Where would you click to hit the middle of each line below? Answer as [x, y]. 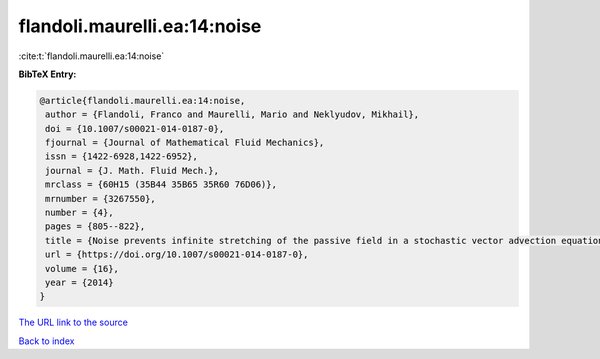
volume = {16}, [82, 268]
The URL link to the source [73, 322]
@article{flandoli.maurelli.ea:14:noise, [142, 100]
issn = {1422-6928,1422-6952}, [122, 156]
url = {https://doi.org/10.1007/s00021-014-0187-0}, [177, 254]
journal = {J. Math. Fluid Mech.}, [132, 170]
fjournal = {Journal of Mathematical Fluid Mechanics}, [185, 143]
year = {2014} [79, 282]
